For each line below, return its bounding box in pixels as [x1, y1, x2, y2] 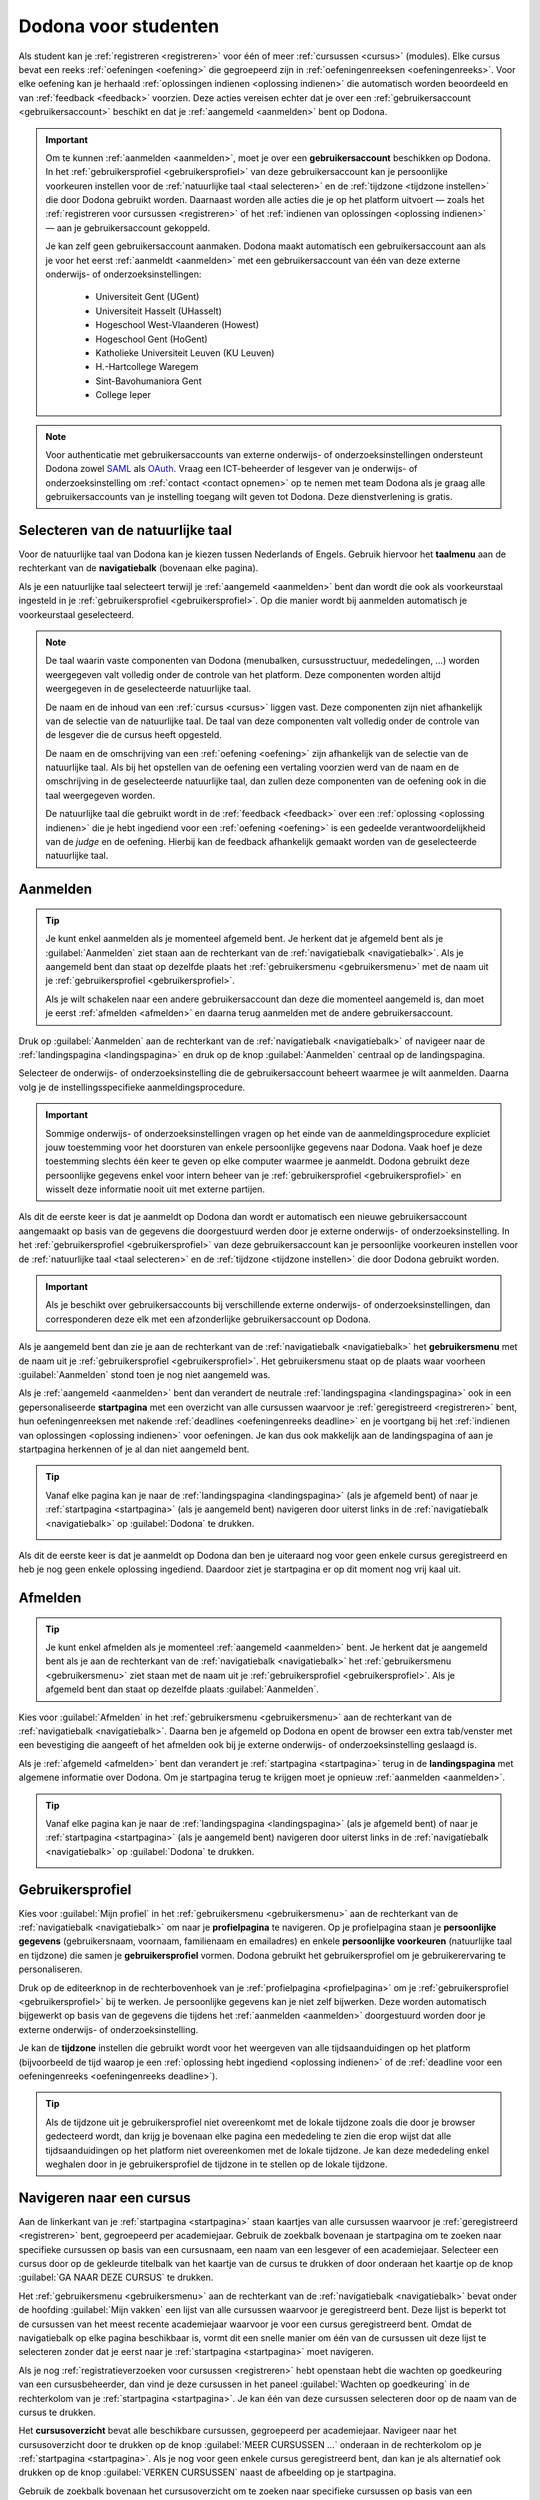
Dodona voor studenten [18, 15, 220, 37]
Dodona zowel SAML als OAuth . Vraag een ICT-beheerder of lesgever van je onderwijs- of [45, 463, 418, 475]
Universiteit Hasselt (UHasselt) [95, 305, 222, 317]
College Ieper [95, 389, 152, 401]
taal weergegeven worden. [45, 789, 156, 801]
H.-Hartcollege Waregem [95, 361, 199, 373]
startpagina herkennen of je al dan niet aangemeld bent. [18, 1443, 250, 1455]
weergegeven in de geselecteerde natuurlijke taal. [45, 683, 252, 695]
